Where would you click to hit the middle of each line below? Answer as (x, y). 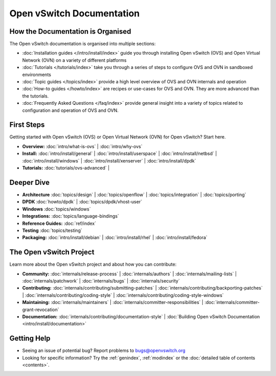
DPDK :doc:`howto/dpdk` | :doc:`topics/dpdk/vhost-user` (82, 202)
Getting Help (30, 338)
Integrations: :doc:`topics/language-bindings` (71, 216)
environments (37, 75)
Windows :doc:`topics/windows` (56, 209)
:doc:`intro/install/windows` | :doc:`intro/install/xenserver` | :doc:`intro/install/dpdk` (109, 160)
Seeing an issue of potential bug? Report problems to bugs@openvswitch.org (104, 350)
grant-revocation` (41, 310)
